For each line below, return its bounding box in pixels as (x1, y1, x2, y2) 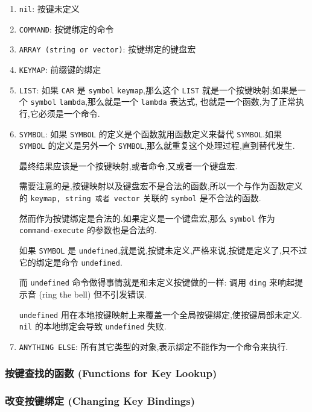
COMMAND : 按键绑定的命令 (19, 22, 114, 35)
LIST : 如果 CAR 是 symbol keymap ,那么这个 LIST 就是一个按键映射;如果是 (19, 83, 298, 96)
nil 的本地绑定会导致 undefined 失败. (19, 320, 167, 332)
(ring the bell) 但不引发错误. (39, 287, 147, 300)
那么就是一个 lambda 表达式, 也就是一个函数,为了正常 (87, 95, 296, 108)
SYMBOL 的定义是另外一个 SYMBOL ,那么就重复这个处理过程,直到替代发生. (19, 139, 295, 152)
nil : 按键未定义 (19, 2, 80, 14)
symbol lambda (30, 98, 86, 107)
